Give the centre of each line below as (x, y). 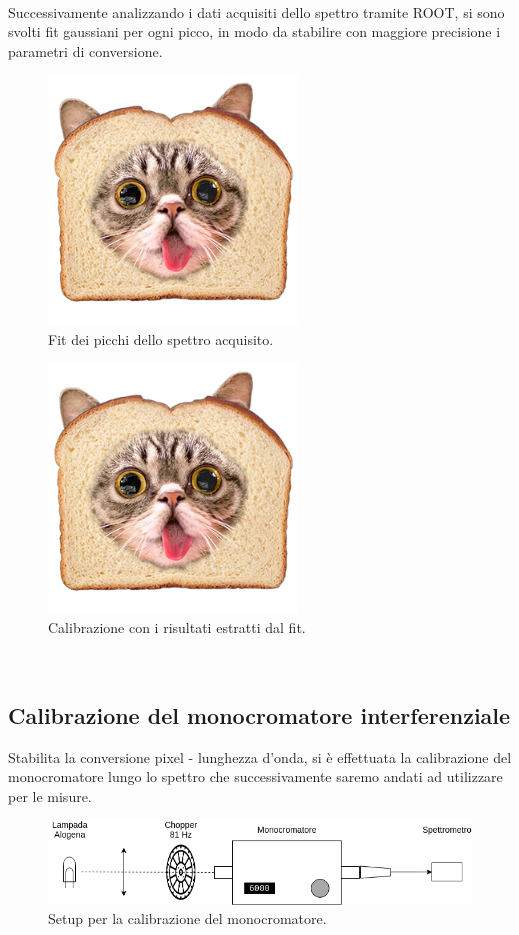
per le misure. (50, 795)
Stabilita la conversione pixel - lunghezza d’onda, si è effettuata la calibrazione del (260, 756)
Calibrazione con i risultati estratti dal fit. (177, 627)
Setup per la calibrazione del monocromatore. (187, 918)
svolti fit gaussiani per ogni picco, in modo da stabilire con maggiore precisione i (254, 31)
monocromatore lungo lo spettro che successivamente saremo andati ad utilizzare (255, 776)
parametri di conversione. (85, 50)
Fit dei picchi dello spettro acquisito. (161, 338)
